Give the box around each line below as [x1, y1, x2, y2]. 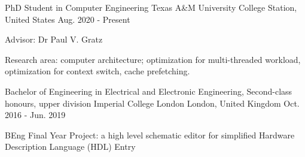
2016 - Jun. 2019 [5, 108, 66, 121]
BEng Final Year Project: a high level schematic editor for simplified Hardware [5, 128, 295, 141]
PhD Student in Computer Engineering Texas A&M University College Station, [5, 1, 297, 13]
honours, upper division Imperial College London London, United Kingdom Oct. [5, 96, 300, 109]
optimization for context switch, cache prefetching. [5, 65, 190, 77]
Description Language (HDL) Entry [5, 140, 136, 153]
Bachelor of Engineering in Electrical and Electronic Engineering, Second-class [5, 84, 292, 97]
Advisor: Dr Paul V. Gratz [5, 33, 103, 46]
